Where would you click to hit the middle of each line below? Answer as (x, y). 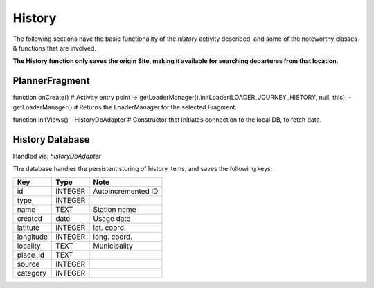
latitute (28, 227)
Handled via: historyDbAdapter (57, 156)
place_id (31, 255)
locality (29, 246)
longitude (33, 237)
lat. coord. (109, 227)
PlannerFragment (51, 81)
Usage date (112, 218)
